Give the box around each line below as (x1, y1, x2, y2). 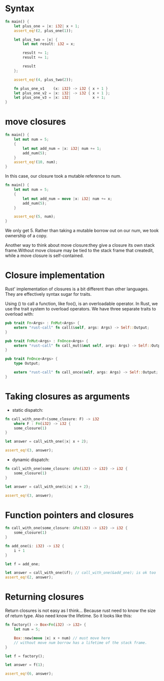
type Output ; (14, 361, 41, 366)
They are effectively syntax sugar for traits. (5, 291, 92, 297)
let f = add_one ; (5, 562, 41, 566)
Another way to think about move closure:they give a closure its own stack (5, 242, 155, 248)
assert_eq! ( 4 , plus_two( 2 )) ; (14, 77, 73, 82)
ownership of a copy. (5, 233, 48, 239)
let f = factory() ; (5, 654, 45, 658)
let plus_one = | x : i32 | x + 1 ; (14, 23, 80, 28)
